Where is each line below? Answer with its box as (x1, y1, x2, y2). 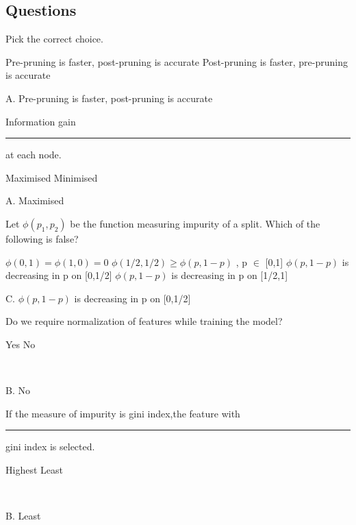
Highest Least (5, 462, 63, 476)
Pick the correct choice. (5, 32, 103, 46)
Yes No (5, 337, 36, 351)
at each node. (5, 147, 62, 162)
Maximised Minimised (5, 170, 98, 184)
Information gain (5, 114, 76, 128)
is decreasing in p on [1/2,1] (171, 268, 288, 282)
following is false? (5, 231, 79, 245)
